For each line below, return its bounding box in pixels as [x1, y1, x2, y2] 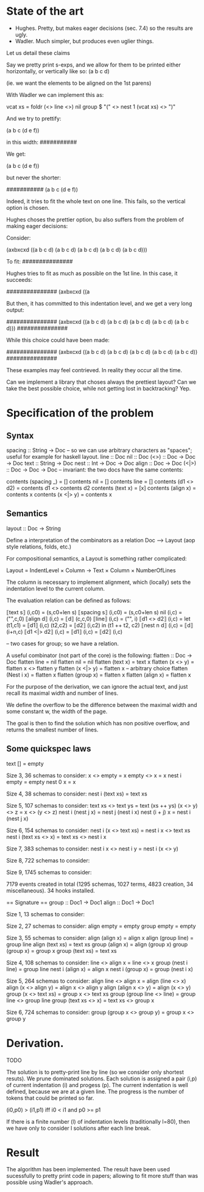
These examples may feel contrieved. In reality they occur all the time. [6, 366, 183, 373]
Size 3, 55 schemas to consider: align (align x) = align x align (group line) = [6, 934, 194, 941]
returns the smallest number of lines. [6, 726, 99, 733]
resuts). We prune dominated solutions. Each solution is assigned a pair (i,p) [6, 1075, 197, 1082]
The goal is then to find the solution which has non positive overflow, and [6, 719, 190, 727]
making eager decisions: [6, 222, 68, 229]
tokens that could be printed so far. [6, 1094, 94, 1102]
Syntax [6, 430, 34, 440]
